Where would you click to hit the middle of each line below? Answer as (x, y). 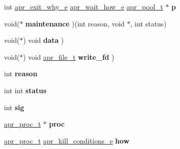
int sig (14, 107)
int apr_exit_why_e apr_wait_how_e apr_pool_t (84, 6)
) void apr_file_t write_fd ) (69, 57)
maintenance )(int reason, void (75, 23)
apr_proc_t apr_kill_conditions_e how (67, 140)
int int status (25, 90)
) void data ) (43, 40)
